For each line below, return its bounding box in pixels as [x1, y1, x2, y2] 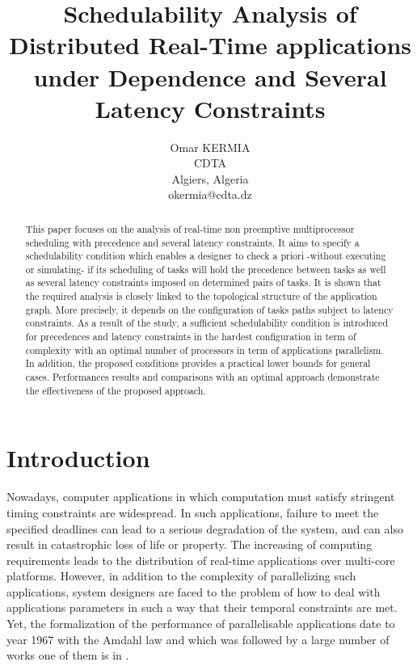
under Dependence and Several [33, 60, 387, 93]
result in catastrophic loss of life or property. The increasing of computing [6, 536, 373, 553]
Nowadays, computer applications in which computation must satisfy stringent [6, 488, 395, 505]
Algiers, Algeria [171, 170, 249, 187]
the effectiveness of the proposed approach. [25, 383, 206, 397]
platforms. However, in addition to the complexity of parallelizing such [6, 567, 356, 584]
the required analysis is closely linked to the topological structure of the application [25, 289, 377, 303]
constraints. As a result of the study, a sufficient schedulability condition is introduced [25, 316, 388, 330]
